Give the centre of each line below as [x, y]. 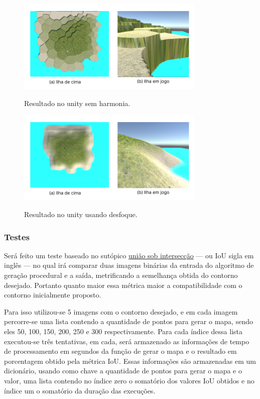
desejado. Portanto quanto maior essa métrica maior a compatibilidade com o [123, 285]
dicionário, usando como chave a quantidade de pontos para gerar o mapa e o [123, 371]
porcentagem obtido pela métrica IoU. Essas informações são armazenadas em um [130, 361]
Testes [17, 236]
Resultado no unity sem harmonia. [77, 103]
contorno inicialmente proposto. [53, 295]
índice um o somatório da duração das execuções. [80, 390]
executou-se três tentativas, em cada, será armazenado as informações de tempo [127, 341]
